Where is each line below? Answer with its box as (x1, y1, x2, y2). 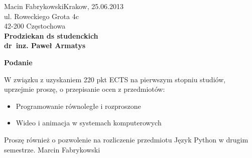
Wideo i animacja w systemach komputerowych (16, 117, 162, 128)
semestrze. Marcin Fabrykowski (4, 144, 100, 154)
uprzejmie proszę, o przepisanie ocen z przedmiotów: (4, 84, 165, 94)
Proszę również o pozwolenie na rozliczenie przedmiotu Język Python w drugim (4, 134, 248, 144)
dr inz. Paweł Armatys (4, 40, 86, 51)
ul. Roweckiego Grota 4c (4, 11, 79, 21)
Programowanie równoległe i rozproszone (16, 100, 141, 111)
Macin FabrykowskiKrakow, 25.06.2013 (4, 1, 123, 11)
